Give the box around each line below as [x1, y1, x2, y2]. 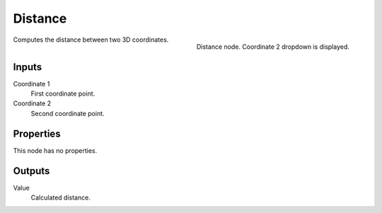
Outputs [13, 165, 50, 177]
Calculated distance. [30, 193, 91, 202]
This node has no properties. [13, 146, 98, 155]
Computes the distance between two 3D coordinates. [13, 35, 169, 44]
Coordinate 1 [13, 79, 50, 88]
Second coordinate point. [30, 109, 105, 117]
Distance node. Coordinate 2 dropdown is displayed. [196, 42, 349, 51]
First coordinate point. [30, 89, 95, 98]
